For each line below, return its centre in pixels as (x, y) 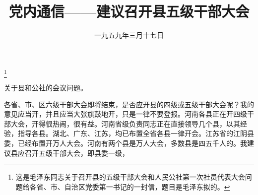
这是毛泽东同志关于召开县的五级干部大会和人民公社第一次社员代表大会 (130, 177)
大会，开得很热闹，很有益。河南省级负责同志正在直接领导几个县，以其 (125, 123)
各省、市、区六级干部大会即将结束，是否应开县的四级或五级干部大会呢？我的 (129, 104)
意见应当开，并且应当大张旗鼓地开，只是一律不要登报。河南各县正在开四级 (126, 114)
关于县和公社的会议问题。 (46, 88)
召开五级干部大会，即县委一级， (77, 153)
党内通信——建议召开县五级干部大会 (129, 11)
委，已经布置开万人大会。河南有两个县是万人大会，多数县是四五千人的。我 (126, 143)
